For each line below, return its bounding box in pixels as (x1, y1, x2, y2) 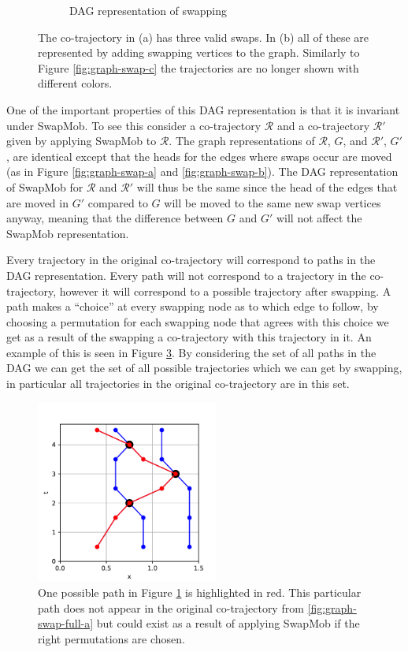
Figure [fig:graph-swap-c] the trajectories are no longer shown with (38, 59, 359, 76)
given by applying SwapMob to (6, 132, 157, 149)
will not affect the (276, 210, 362, 226)
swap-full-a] (38, 615, 94, 632)
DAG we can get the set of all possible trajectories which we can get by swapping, (6, 360, 402, 376)
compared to (87, 194, 148, 211)
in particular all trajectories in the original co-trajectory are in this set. (6, 375, 350, 392)
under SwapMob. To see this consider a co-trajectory (6, 117, 261, 133)
